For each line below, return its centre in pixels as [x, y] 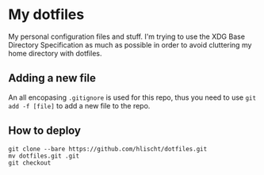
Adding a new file [52, 78]
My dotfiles [46, 15]
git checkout [30, 163]
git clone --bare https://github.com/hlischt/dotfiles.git [108, 149]
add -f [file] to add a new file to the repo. [79, 105]
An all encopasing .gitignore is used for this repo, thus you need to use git [132, 97]
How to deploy [45, 131]
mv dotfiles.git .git [44, 156]
